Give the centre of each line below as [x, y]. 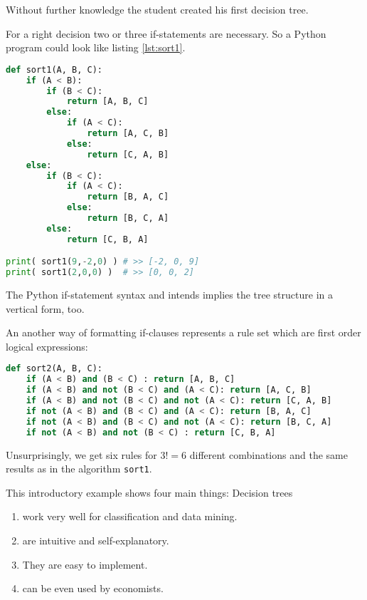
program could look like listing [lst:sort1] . [96, 47]
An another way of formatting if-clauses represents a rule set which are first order [183, 332]
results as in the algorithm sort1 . [79, 469]
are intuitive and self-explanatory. [96, 540]
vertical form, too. [45, 308]
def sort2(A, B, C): [54, 369]
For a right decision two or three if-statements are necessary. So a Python [166, 33]
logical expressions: [47, 346]
